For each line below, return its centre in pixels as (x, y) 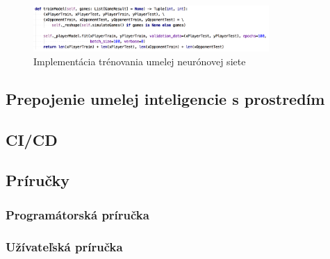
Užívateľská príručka (64, 246)
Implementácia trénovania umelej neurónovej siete (140, 61)
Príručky (38, 180)
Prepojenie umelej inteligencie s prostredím (165, 98)
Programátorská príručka (77, 214)
